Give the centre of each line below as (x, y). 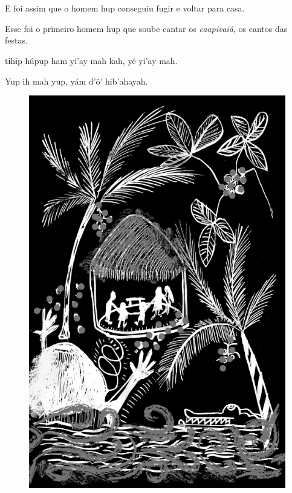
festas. (16, 40)
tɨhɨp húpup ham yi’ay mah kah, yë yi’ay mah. (91, 60)
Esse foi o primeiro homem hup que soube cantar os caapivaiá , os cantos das (146, 28)
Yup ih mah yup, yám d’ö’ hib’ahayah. (76, 81)
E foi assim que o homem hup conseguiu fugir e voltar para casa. (125, 8)
